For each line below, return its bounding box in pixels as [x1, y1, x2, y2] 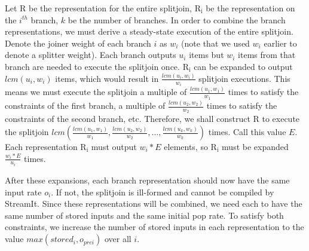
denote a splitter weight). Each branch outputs [5, 48, 176, 61]
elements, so [164, 140, 208, 153]
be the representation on [206, 2, 295, 14]
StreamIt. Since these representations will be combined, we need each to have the [5, 197, 302, 210]
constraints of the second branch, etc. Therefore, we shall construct [5, 112, 250, 125]
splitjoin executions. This [198, 72, 290, 84]
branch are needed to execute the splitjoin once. [5, 60, 180, 72]
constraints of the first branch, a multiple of [5, 99, 166, 112]
